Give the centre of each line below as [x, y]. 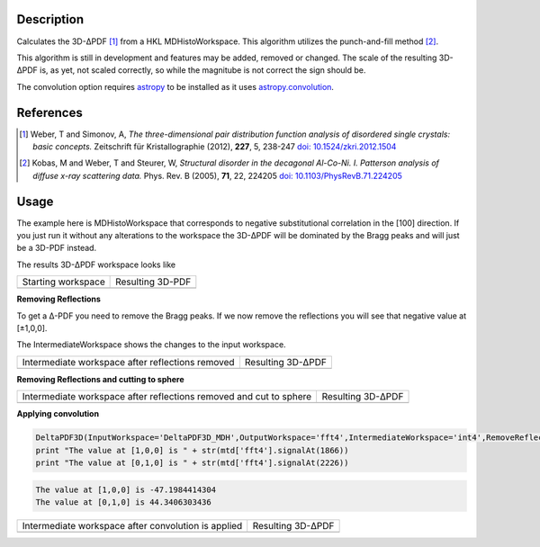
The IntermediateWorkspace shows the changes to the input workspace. [152, 345]
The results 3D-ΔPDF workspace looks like [96, 265]
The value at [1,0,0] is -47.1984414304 [126, 489]
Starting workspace [63, 282]
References [49, 112]
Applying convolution [58, 414]
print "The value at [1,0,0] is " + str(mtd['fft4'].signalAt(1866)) [192, 450]
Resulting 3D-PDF [153, 282]
